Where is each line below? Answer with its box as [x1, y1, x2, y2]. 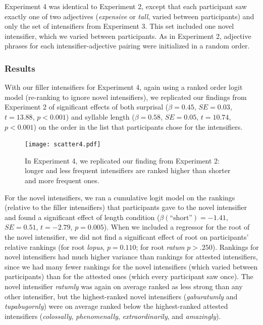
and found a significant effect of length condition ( [5, 211, 160, 222]
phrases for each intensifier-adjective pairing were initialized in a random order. [5, 40, 250, 51]
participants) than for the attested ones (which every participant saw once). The [5, 271, 253, 282]
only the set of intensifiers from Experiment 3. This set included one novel [5, 21, 234, 31]
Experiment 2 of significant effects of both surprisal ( [5, 101, 169, 112]
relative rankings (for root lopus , [5, 241, 105, 252]
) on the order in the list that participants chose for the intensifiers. [33, 121, 243, 132]
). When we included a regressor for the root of [103, 222, 250, 232]
